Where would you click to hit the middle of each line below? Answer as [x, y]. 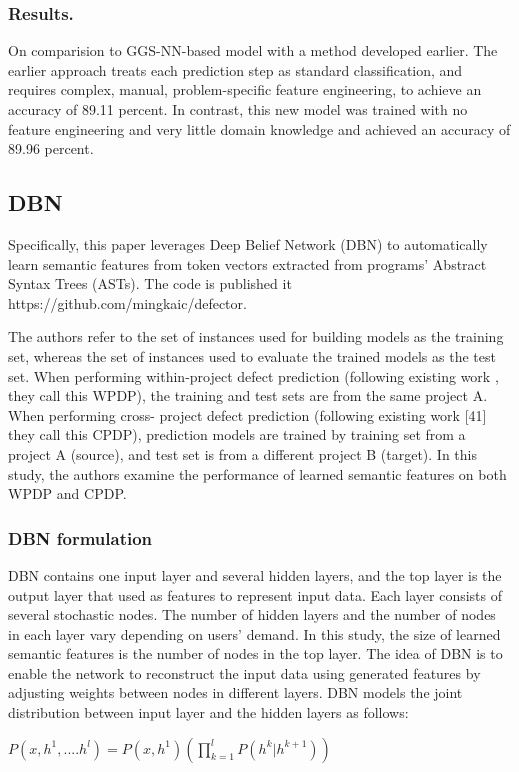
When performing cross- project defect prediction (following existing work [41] [247, 414]
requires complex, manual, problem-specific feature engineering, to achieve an [245, 89]
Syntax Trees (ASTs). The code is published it [150, 283]
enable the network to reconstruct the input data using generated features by [244, 672]
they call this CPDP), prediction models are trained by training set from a [237, 434]
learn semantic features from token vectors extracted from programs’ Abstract [247, 263]
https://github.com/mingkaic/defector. [127, 302]
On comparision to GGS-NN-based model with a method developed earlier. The [253, 50]
